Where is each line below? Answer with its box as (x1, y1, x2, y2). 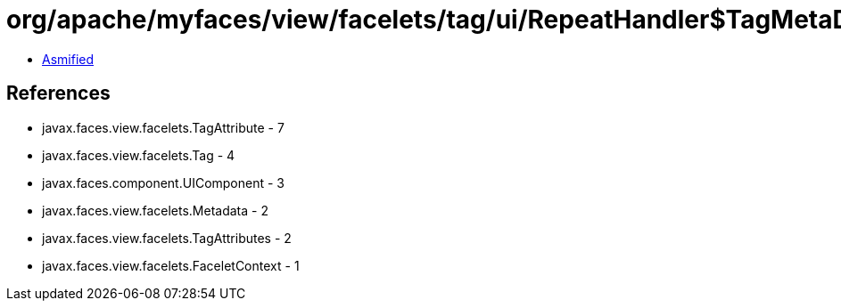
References (6, 82, 111, 105)
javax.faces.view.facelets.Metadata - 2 (42, 202, 268, 218)
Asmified (42, 51, 95, 67)
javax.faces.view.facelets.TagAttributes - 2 (42, 230, 292, 246)
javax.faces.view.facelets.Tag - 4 (42, 147, 235, 163)
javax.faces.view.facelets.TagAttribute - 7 (42, 119, 284, 135)
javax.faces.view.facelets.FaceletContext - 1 (42, 257, 300, 273)
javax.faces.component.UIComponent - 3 (42, 174, 285, 190)
